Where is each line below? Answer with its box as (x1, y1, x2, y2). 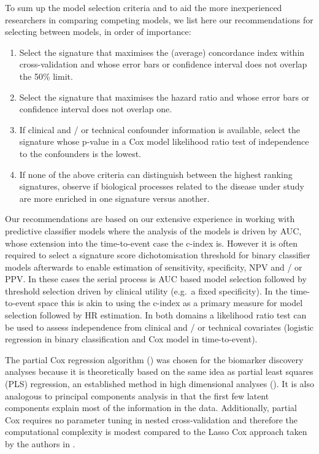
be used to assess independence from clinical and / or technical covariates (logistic (5, 320, 314, 333)
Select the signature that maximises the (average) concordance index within (19, 45, 305, 58)
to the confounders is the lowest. (19, 147, 141, 160)
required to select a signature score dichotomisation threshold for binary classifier (5, 248, 310, 261)
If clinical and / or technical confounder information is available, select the (19, 123, 301, 136)
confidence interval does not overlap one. (19, 102, 172, 115)
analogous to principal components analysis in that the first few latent (5, 389, 269, 402)
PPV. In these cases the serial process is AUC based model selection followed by (5, 272, 307, 285)
